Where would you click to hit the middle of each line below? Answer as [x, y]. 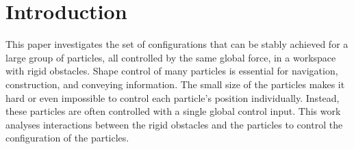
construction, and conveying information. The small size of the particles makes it [175, 84]
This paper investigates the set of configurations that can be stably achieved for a [177, 44]
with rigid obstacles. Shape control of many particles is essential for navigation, [172, 71]
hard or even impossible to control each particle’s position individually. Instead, [173, 97]
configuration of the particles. [67, 138]
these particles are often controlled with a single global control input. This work [173, 111]
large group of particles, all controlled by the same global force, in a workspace [171, 57]
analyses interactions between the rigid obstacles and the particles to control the [174, 124]
